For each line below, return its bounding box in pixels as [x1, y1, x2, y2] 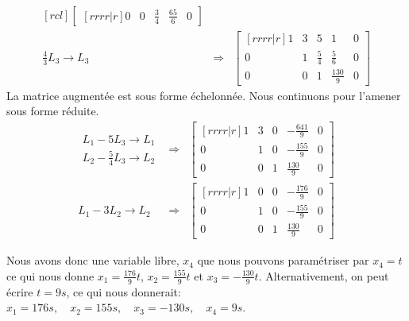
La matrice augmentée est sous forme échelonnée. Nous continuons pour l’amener [6, 87, 401, 103]
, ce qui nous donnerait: [66, 283, 181, 300]
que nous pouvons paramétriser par [197, 252, 369, 269]
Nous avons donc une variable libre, [6, 252, 179, 269]
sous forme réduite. [6, 102, 99, 119]
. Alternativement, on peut [258, 267, 389, 284]
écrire [6, 283, 33, 300]
